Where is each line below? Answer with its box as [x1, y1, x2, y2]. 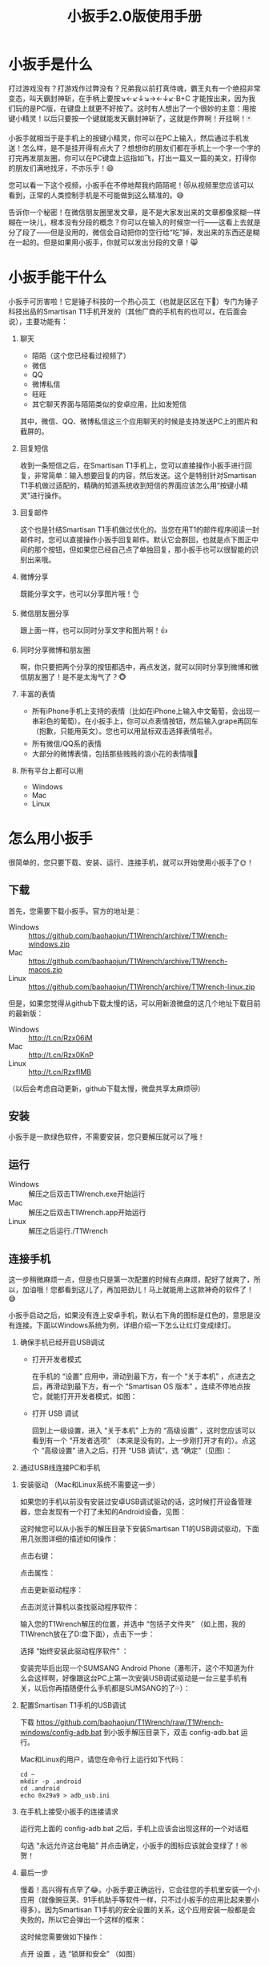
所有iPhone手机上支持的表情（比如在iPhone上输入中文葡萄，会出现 [31, 706, 254, 715]
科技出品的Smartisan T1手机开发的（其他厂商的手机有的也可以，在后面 [8, 306, 240, 316]
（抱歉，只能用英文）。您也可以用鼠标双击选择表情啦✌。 [31, 726, 217, 736]
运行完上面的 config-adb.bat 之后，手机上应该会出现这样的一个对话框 [19, 1824, 250, 1834]
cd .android [19, 1785, 60, 1793]
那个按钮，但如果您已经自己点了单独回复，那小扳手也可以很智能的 [34, 545, 252, 554]
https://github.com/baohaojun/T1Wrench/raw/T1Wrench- [35, 1717, 224, 1727]
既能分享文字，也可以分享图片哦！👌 [19, 589, 140, 598]
